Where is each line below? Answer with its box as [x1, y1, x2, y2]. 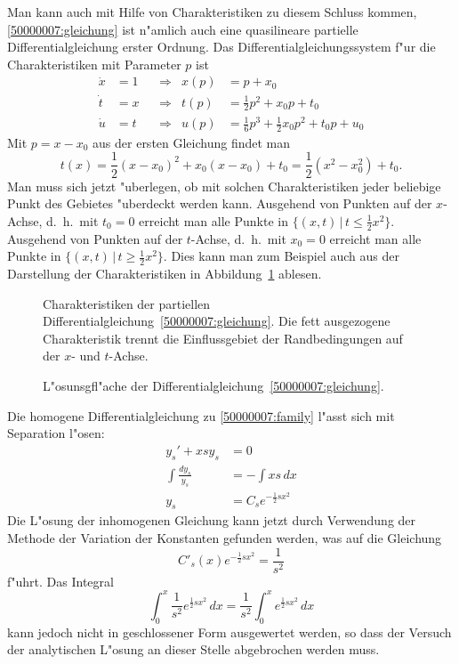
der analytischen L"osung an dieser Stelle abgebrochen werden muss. [7, 640, 380, 659]
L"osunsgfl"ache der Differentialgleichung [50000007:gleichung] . [43, 376, 384, 394]
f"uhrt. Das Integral [7, 571, 114, 590]
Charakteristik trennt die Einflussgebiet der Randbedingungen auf [43, 328, 403, 347]
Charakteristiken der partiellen [43, 294, 211, 312]
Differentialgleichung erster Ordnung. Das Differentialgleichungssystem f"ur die [7, 37, 436, 56]
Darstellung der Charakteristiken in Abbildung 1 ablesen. [7, 263, 322, 282]
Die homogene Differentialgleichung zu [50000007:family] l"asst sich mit [7, 406, 395, 425]
